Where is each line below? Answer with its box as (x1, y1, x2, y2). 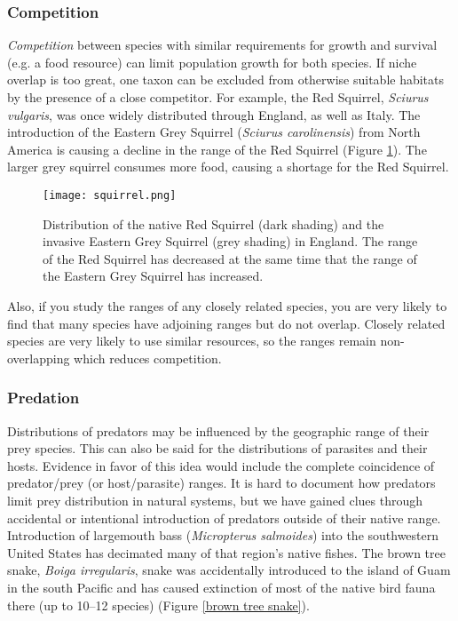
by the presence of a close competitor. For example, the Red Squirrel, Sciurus (7, 88, 429, 106)
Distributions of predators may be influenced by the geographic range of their (7, 421, 430, 440)
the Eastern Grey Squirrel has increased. (43, 267, 264, 285)
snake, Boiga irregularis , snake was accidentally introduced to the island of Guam (7, 561, 451, 579)
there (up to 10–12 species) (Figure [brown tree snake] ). (7, 595, 310, 614)
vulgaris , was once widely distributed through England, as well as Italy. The (7, 105, 421, 123)
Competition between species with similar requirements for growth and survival (7, 36, 438, 54)
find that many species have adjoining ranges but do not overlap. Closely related (7, 314, 446, 332)
